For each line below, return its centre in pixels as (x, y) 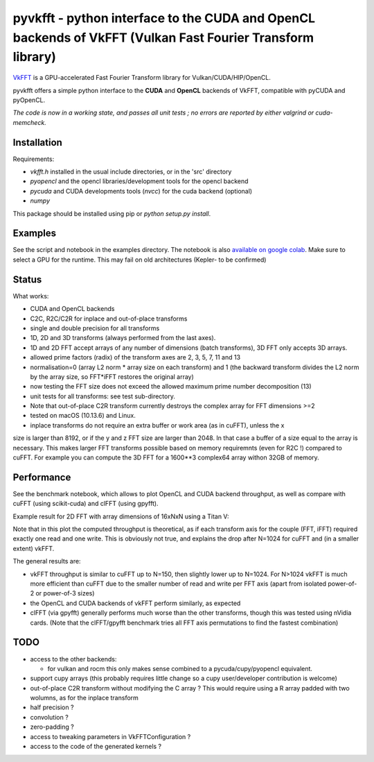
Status (27, 279)
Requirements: (34, 159)
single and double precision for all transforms (95, 328)
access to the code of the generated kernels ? (96, 747)
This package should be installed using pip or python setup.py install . (112, 213)
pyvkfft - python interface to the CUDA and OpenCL (164, 18)
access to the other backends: (73, 659)
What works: (31, 296)
